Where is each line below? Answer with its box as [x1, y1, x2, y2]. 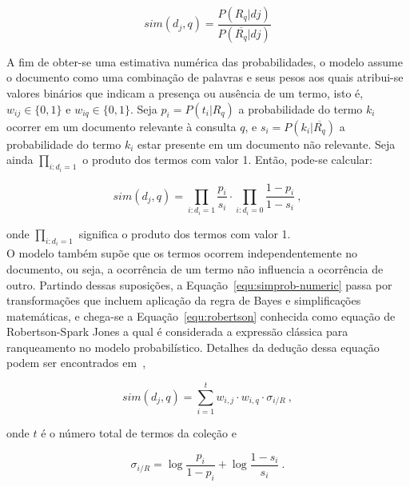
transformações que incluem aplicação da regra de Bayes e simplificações [6, 292, 361, 309]
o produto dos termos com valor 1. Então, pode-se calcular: [82, 151, 372, 168]
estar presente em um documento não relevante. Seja [137, 135, 396, 152]
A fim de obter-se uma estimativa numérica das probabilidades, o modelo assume [6, 53, 403, 70]
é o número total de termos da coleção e [41, 425, 237, 441]
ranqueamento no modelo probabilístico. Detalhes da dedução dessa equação [6, 338, 380, 355]
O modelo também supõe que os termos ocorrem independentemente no [6, 245, 357, 261]
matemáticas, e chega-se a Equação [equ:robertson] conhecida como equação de [6, 307, 396, 324]
